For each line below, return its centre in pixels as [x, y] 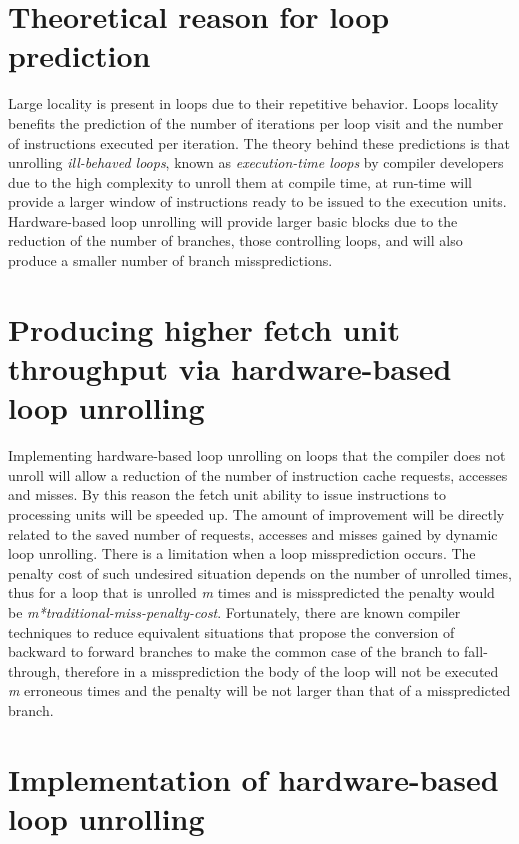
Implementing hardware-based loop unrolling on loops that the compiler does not [257, 455]
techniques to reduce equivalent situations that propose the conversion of [231, 631]
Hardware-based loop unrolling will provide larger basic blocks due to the [233, 220]
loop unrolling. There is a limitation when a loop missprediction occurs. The [242, 553]
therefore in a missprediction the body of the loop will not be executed [281, 670]
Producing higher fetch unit [204, 328]
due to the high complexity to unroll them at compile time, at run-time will [240, 181]
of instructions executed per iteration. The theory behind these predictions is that [259, 142]
